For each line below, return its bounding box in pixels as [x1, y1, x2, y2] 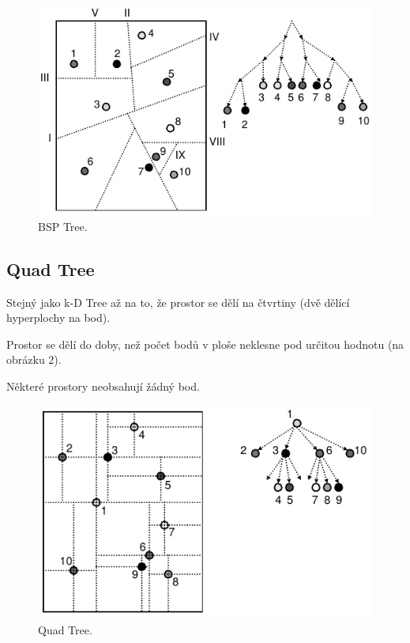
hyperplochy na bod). [6, 309, 111, 326]
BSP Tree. [38, 217, 88, 234]
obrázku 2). [6, 351, 62, 368]
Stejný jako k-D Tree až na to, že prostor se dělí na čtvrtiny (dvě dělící [6, 293, 350, 310]
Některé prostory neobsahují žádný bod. [6, 377, 200, 394]
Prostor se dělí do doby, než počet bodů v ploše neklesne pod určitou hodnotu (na [6, 335, 404, 352]
